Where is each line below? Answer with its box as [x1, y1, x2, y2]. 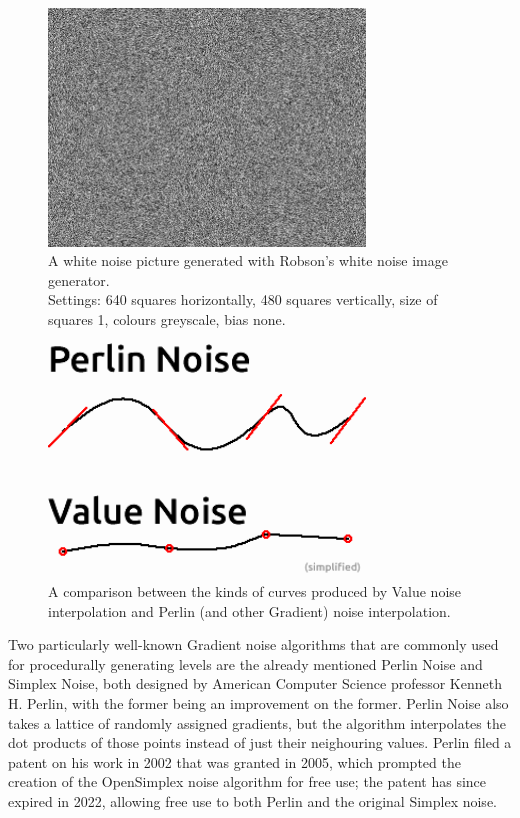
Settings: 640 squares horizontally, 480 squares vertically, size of [48, 289, 438, 310]
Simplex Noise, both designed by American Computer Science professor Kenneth [8, 673, 502, 694]
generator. [48, 269, 110, 290]
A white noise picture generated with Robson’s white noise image [48, 250, 448, 271]
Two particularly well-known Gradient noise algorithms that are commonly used [8, 634, 499, 655]
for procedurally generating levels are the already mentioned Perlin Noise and [8, 653, 483, 674]
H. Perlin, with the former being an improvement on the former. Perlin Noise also [8, 693, 509, 713]
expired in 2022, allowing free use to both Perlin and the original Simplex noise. [8, 790, 497, 811]
